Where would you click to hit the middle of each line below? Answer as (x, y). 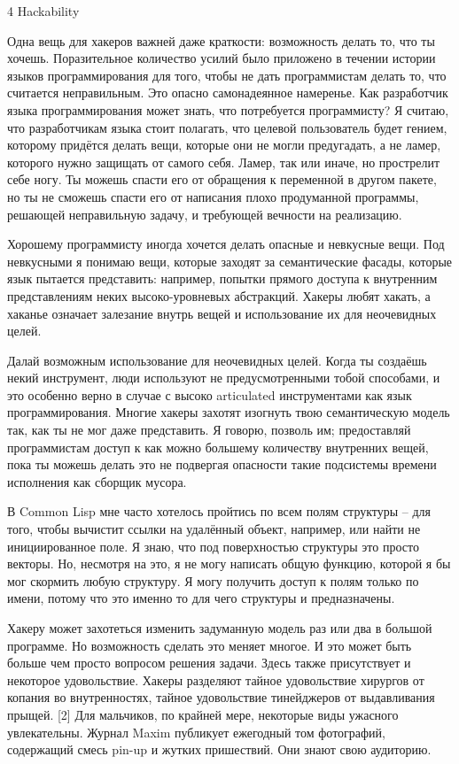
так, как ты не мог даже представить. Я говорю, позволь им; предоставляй (209, 430)
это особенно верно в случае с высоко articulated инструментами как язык (210, 394)
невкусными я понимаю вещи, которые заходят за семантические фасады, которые (230, 261)
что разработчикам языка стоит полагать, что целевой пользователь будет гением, (227, 127)
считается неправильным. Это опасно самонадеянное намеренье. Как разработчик (228, 93)
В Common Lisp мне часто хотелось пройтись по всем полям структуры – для (219, 511)
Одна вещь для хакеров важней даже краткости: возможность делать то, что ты (221, 40)
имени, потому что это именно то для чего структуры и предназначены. (201, 598)
